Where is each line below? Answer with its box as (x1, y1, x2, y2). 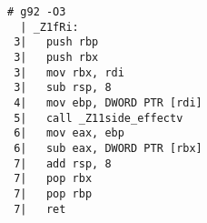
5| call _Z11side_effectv (14, 111, 183, 125)
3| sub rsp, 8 (14, 81, 112, 95)
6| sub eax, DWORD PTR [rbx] (14, 141, 202, 155)
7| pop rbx (14, 172, 93, 186)
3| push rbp (14, 35, 99, 49)
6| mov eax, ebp (14, 127, 124, 140)
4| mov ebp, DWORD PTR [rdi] (14, 96, 202, 109)
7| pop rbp (14, 187, 93, 200)
